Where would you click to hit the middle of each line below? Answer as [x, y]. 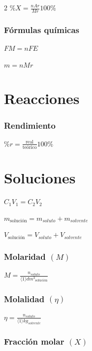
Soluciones [40, 178]
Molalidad [24, 298]
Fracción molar [34, 341]
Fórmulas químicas [42, 29]
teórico [30, 148]
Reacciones [42, 98]
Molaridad [25, 256]
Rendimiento [30, 125]
